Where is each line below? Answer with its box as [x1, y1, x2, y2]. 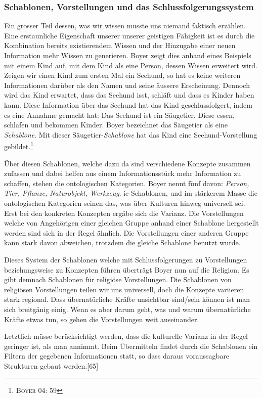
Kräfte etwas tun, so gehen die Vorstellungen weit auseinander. [4, 314, 199, 324]
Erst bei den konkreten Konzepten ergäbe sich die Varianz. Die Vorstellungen [4, 207, 244, 218]
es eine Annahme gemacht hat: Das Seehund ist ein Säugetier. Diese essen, [4, 109, 235, 120]
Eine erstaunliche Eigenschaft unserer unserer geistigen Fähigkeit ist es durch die [4, 30, 255, 40]
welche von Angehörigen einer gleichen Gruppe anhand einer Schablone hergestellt [4, 217, 259, 228]
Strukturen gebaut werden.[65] [4, 360, 99, 371]
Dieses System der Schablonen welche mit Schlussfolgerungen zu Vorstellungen [4, 254, 247, 264]
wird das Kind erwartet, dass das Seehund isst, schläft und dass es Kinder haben [4, 90, 254, 100]
